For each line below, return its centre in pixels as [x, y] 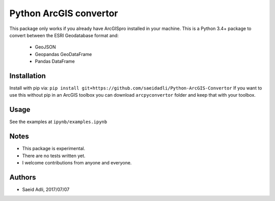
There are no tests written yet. [54, 156]
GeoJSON [45, 47]
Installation [28, 76]
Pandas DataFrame [55, 62]
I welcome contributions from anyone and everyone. [77, 163]
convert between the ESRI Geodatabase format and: [64, 35]
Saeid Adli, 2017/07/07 [46, 189]
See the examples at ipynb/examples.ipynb [58, 122]
